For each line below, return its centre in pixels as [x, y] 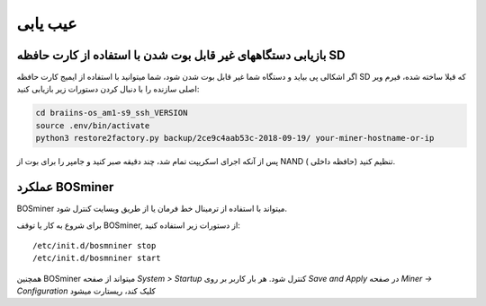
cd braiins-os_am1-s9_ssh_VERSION [112, 113]
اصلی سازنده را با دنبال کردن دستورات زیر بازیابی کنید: [108, 89]
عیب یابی [47, 23]
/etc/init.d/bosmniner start [97, 258]
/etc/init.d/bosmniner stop [94, 245]
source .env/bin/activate [93, 125]
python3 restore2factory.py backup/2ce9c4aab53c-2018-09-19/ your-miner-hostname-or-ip [235, 138]
